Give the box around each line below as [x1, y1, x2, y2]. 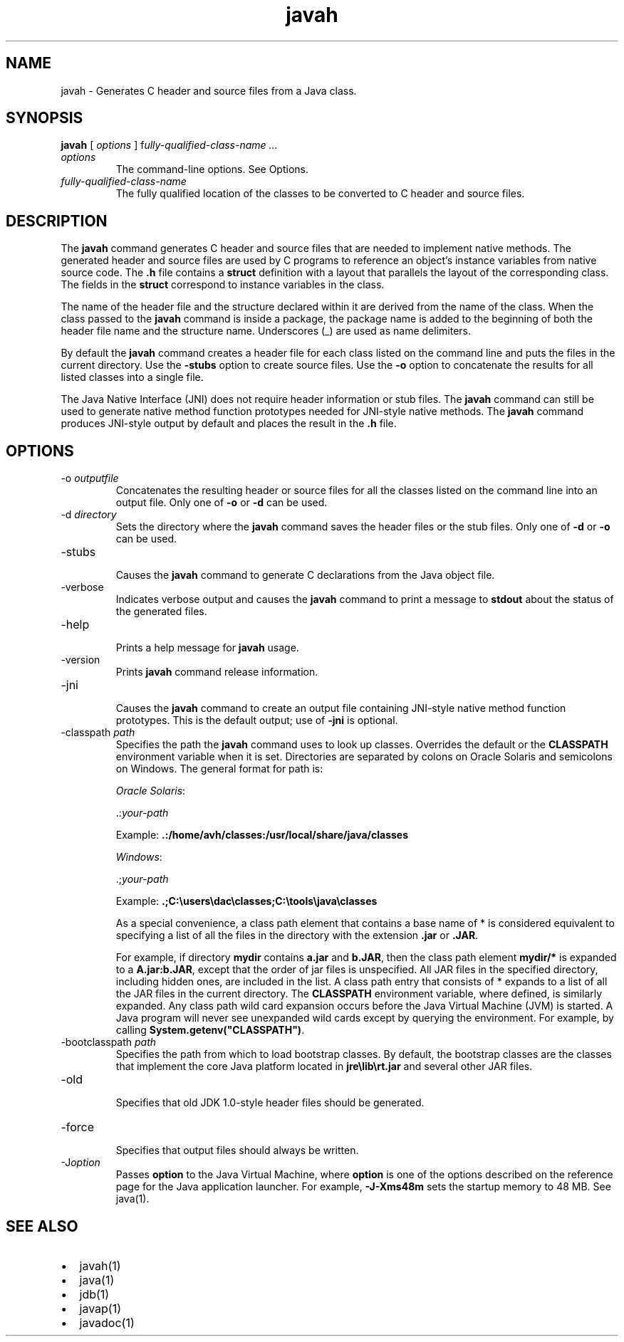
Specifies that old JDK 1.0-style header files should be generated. [115, 1096, 425, 1109]
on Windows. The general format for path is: [115, 762, 323, 775]
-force [61, 1120, 95, 1135]
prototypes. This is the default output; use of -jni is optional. [115, 714, 398, 727]
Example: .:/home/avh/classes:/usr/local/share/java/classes [115, 829, 409, 842]
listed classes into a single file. [61, 371, 204, 384]
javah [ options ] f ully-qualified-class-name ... [61, 139, 278, 152]
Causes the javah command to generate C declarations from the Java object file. [115, 569, 495, 582]
